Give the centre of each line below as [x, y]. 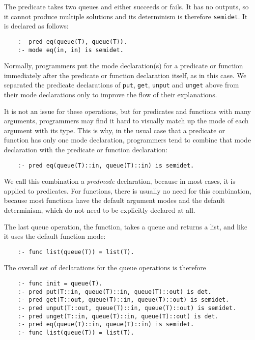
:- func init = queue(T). [60, 284]
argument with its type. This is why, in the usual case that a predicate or [114, 130]
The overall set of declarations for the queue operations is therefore [105, 268]
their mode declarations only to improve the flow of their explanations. [111, 94]
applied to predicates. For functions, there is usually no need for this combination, [128, 190]
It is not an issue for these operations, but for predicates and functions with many [127, 111]
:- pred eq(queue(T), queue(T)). [72, 42]
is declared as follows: [36, 26]
